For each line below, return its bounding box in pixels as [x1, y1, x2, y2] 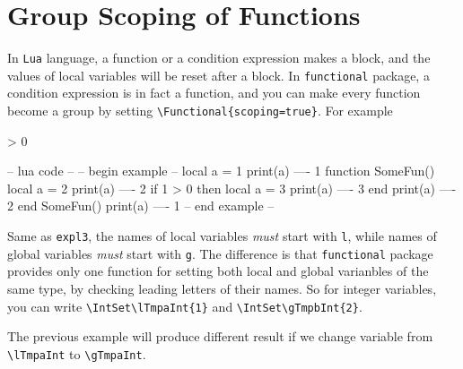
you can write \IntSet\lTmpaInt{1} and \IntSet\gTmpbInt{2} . [7, 296, 363, 315]
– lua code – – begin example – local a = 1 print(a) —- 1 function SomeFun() [7, 161, 435, 180]
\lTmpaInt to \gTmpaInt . [7, 344, 146, 363]
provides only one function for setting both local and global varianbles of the [7, 262, 429, 280]
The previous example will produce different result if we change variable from [7, 327, 433, 346]
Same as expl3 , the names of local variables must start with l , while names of [7, 227, 437, 245]
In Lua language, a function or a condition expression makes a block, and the [7, 48, 431, 67]
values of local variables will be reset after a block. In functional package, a [7, 65, 430, 84]
